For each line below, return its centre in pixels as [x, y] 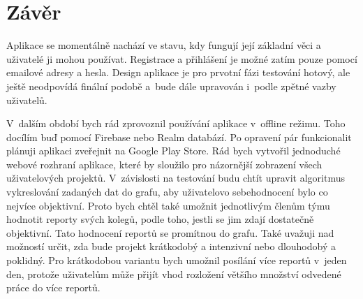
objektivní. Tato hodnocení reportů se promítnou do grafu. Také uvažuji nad [170, 232]
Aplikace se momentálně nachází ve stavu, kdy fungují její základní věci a [164, 45]
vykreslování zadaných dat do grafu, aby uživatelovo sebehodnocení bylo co [167, 192]
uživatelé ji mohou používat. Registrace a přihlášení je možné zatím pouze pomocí [182, 58]
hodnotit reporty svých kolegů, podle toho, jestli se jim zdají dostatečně [160, 219]
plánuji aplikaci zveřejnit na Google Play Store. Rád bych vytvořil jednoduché [173, 151]
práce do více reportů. [53, 287]
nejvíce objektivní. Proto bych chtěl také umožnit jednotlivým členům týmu [168, 205]
